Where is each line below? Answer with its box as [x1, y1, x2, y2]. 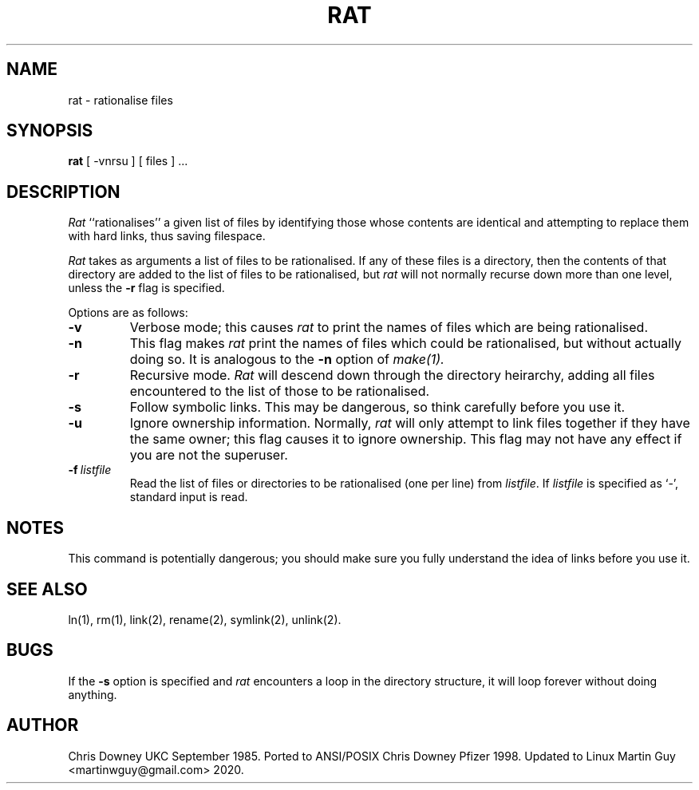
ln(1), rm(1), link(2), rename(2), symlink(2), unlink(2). [68, 612, 342, 626]
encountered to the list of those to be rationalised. [129, 383, 430, 400]
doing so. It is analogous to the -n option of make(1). [129, 351, 444, 368]
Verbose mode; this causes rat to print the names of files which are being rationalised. [129, 319, 649, 336]
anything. [68, 687, 117, 701]
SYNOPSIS [6, 120, 93, 141]
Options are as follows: [68, 306, 188, 320]
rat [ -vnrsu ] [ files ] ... [68, 154, 188, 168]
